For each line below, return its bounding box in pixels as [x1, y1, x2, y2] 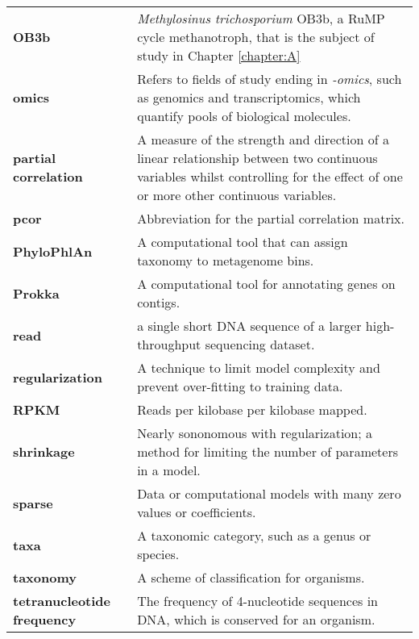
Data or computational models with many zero [137, 484, 401, 503]
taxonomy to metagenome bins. [137, 251, 314, 269]
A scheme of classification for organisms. [137, 568, 365, 587]
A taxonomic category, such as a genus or [137, 526, 371, 545]
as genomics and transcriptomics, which [137, 88, 361, 106]
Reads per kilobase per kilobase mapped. [137, 400, 367, 419]
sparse [13, 493, 53, 512]
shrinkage [13, 442, 75, 461]
